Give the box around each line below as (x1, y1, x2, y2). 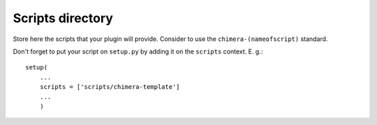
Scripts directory (13, 10, 113, 26)
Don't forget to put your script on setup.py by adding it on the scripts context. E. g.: (13, 47, 263, 56)
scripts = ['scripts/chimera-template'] (39, 83, 181, 91)
